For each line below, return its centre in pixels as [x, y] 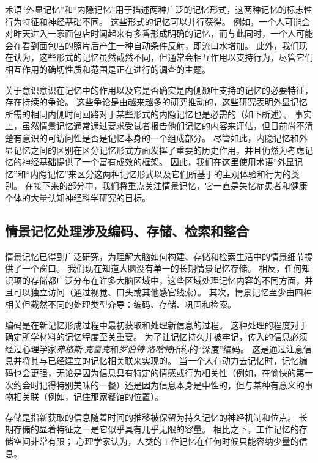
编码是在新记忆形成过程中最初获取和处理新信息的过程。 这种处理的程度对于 [156, 324]
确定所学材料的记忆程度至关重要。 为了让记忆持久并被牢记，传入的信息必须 [156, 337]
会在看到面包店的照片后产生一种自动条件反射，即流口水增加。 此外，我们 [152, 45]
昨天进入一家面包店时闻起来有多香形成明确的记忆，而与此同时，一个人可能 [163, 33]
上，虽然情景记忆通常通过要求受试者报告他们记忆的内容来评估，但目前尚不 [155, 126]
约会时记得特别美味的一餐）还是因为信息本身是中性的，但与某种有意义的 [159, 384]
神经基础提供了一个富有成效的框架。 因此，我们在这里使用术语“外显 [158, 162]
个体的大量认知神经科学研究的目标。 [78, 197]
